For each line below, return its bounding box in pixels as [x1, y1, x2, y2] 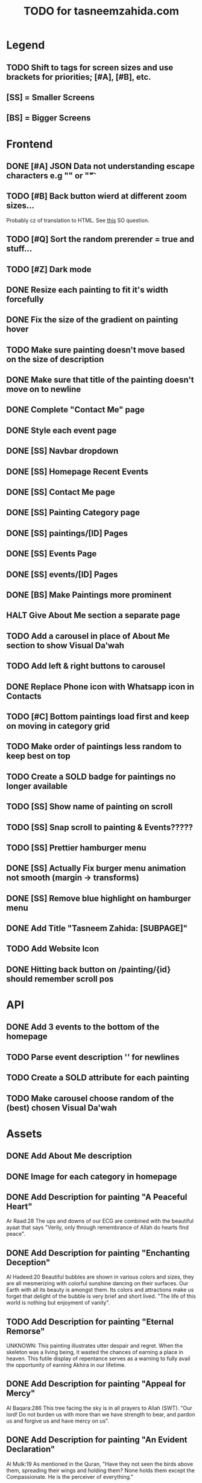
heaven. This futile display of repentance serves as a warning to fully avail [6, 1355, 191, 1362]
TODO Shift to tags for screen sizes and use [6, 62, 174, 73]
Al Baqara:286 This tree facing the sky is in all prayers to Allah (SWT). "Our [6, 1404, 193, 1412]
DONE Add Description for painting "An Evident [6, 1435, 188, 1445]
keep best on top [6, 751, 71, 761]
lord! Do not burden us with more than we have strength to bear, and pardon [6, 1410, 195, 1418]
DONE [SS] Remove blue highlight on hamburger [6, 893, 191, 904]
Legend [6, 38, 45, 52]
